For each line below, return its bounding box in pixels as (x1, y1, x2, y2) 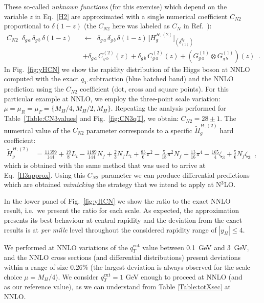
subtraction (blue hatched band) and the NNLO (89, 73, 234, 84)
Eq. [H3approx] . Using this (4, 169, 85, 180)
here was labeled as (112, 21, 170, 31)
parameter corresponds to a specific (86, 125, 193, 135)
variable (4, 11, 27, 21)
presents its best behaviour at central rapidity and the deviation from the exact (4, 214, 242, 225)
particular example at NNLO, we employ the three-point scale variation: (4, 93, 220, 103)
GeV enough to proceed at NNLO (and (125, 271, 242, 281)
